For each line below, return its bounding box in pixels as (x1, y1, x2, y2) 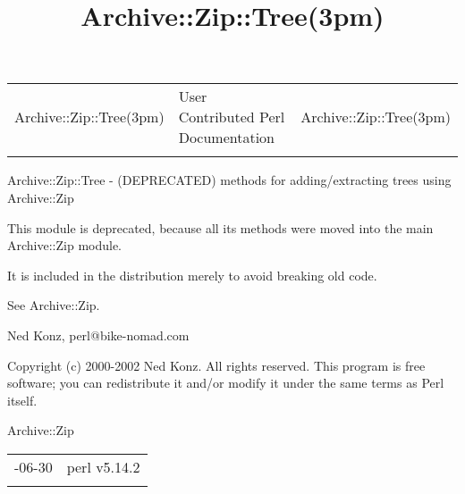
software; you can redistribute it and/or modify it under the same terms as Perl (7, 373, 444, 392)
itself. (7, 390, 38, 409)
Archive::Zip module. (7, 236, 123, 255)
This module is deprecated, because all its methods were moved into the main (7, 218, 434, 237)
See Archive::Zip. (7, 296, 100, 314)
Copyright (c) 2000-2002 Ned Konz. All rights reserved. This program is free (7, 356, 426, 374)
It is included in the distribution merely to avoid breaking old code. (7, 265, 377, 284)
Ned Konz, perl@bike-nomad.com (7, 325, 190, 344)
